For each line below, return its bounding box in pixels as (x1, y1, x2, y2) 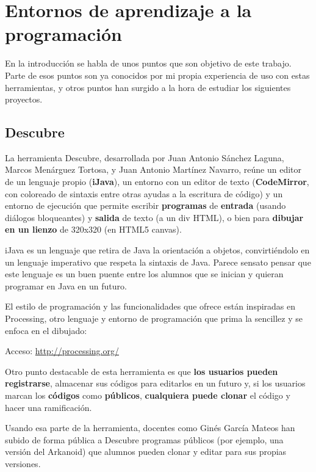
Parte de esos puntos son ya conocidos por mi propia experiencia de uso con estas (5, 68, 310, 81)
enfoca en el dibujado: (5, 324, 87, 336)
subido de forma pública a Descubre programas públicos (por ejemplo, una (5, 433, 284, 446)
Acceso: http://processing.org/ (5, 344, 119, 357)
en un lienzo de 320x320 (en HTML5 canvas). (5, 223, 182, 236)
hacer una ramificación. (5, 401, 92, 413)
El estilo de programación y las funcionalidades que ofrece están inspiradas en (5, 300, 296, 313)
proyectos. (5, 93, 43, 106)
